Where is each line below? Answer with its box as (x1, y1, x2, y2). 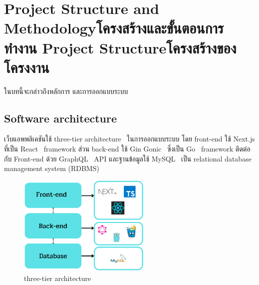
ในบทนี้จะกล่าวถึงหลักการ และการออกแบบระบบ (4, 85, 128, 96)
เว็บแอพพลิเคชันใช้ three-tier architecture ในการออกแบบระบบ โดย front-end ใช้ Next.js (4, 133, 255, 144)
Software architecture (4, 110, 117, 125)
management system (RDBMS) (4, 163, 99, 173)
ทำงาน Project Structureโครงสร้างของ (4, 37, 237, 57)
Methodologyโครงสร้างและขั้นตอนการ (4, 17, 224, 38)
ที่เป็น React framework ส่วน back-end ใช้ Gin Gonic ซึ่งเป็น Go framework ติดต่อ (4, 143, 251, 154)
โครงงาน (4, 56, 49, 77)
